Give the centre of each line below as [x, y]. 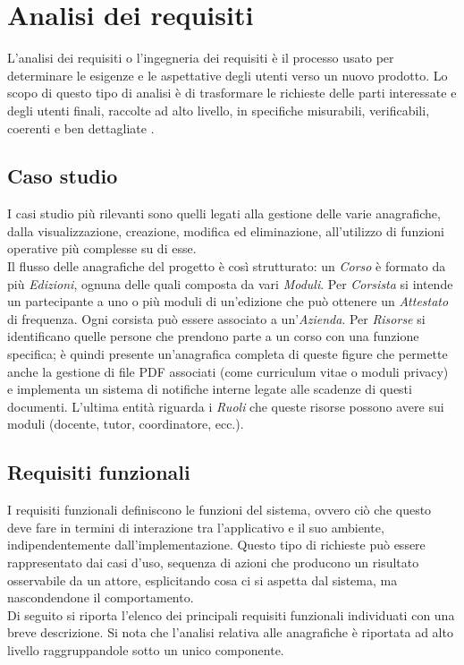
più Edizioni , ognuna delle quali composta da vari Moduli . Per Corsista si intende [230, 283]
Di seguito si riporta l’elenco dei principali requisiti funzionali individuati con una [231, 614]
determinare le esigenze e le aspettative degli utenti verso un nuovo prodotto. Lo [228, 75]
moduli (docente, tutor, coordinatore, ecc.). [126, 424]
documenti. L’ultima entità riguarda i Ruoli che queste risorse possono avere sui [226, 406]
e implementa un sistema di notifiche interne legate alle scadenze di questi [210, 389]
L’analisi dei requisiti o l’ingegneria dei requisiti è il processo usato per [201, 58]
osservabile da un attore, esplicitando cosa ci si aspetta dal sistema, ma [202, 580]
